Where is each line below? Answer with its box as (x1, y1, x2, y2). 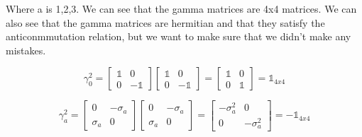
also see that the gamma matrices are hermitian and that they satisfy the (6, 15, 325, 30)
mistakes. (6, 42, 46, 57)
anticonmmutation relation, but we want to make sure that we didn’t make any (6, 29, 351, 44)
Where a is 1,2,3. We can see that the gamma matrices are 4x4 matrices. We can (6, 1, 357, 16)
